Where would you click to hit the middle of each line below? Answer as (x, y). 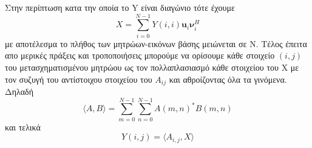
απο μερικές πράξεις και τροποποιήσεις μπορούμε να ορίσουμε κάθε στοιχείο (140, 55)
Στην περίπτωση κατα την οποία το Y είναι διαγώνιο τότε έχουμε (120, 7)
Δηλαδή (19, 91)
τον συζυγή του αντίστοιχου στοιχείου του (79, 79)
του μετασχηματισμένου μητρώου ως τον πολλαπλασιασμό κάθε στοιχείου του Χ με (152, 67)
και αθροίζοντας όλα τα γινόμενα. (228, 79)
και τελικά (23, 127)
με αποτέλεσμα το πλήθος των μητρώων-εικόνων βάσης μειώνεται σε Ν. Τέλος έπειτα (156, 43)
